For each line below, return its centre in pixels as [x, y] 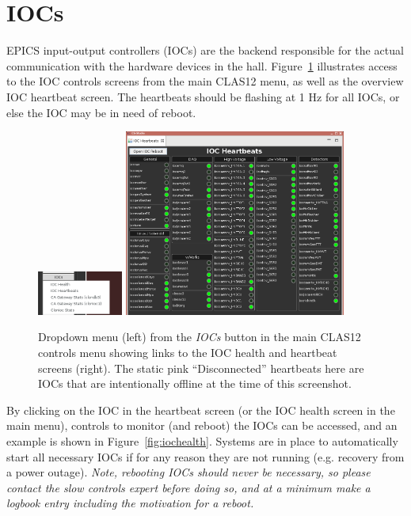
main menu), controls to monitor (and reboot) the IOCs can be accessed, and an [202, 425]
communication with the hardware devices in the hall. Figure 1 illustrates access [202, 65]
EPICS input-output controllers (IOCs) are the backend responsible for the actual [205, 50]
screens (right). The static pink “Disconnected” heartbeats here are [201, 368]
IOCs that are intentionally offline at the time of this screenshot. [195, 383]
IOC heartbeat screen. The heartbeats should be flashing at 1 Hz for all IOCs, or [203, 96]
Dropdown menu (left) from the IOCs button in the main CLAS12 [200, 337]
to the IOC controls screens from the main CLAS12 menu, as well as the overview [205, 81]
